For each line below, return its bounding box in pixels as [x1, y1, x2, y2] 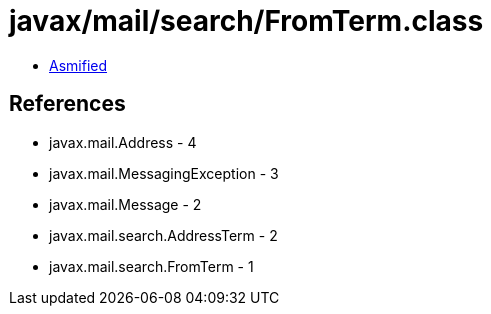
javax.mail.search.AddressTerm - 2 [49, 226, 278, 244]
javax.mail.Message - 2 [49, 195, 202, 213]
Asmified [49, 56, 108, 74]
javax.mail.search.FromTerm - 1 [49, 257, 254, 275]
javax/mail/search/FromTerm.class [9, 4, 484, 38]
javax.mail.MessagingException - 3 [49, 164, 279, 182]
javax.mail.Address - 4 [49, 133, 197, 151]
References [9, 91, 126, 117]
